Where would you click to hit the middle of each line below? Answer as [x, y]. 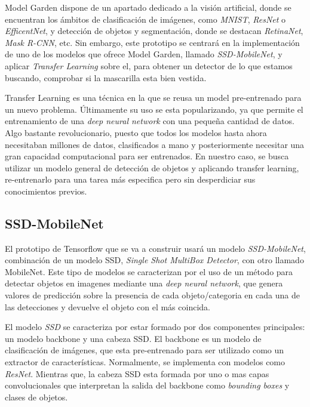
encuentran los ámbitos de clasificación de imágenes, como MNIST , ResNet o [145, 19]
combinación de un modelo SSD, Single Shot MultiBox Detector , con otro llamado [154, 260]
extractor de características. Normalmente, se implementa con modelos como [145, 362]
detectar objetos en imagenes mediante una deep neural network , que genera [144, 283]
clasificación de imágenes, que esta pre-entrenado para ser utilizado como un [145, 350]
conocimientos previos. [46, 191]
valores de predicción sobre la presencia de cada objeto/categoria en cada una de [152, 295]
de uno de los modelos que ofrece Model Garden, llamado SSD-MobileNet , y [144, 54]
